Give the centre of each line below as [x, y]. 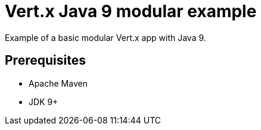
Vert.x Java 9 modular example [131, 11]
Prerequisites [45, 61]
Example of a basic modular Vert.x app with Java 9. [105, 37]
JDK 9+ [44, 102]
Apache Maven [58, 83]
